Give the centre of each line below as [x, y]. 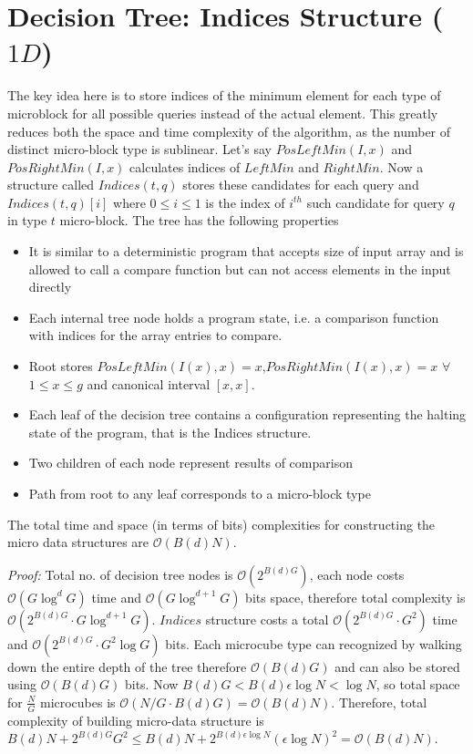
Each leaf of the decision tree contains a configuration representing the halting [247, 414]
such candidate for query [375, 202]
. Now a [401, 166]
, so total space [418, 684]
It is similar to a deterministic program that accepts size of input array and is [246, 251]
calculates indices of [185, 166]
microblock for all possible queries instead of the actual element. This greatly [223, 113]
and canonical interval [149, 383]
